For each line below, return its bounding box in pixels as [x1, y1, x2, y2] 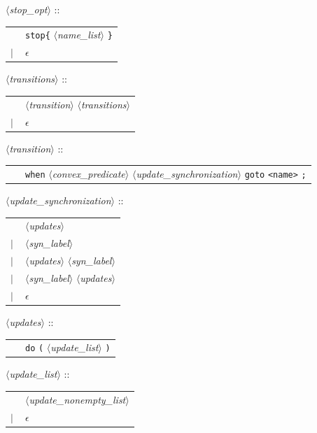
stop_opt [9, 2, 48, 16]
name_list [57, 27, 101, 42]
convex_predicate [52, 166, 125, 180]
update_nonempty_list [29, 392, 126, 406]
